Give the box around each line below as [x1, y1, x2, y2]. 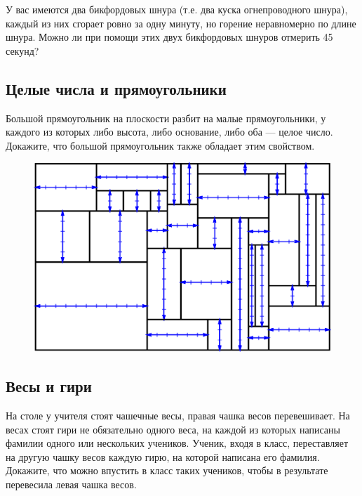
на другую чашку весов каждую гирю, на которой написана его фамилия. [6, 449, 320, 464]
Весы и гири [6, 375, 92, 397]
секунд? [6, 43, 39, 58]
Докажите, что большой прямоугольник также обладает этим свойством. [6, 138, 315, 152]
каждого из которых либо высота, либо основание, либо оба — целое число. [6, 124, 333, 139]
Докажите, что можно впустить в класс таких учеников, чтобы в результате [6, 463, 328, 478]
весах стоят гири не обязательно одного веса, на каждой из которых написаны [6, 422, 340, 436]
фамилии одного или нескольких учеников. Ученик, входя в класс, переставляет [6, 436, 348, 450]
